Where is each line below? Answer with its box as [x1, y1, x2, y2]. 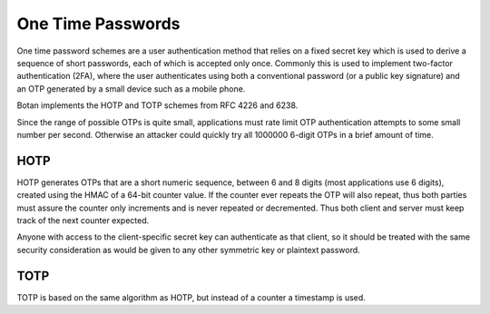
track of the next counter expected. [16, 214, 150, 226]
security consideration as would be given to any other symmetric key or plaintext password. [16, 244, 360, 255]
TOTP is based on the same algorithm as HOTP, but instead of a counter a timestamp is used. [16, 291, 367, 303]
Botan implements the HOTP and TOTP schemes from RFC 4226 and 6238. [16, 100, 299, 111]
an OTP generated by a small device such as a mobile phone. [16, 83, 246, 94]
